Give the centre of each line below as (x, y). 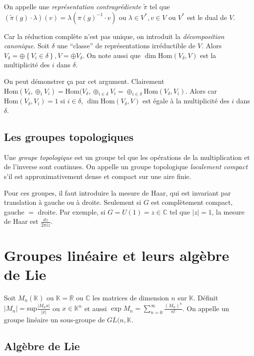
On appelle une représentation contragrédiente (73, 6)
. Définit (206, 297)
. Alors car (201, 90)
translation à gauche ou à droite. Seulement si (73, 202)
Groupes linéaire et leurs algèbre (117, 255)
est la (208, 55)
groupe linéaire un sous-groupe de (54, 319)
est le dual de (207, 17)
